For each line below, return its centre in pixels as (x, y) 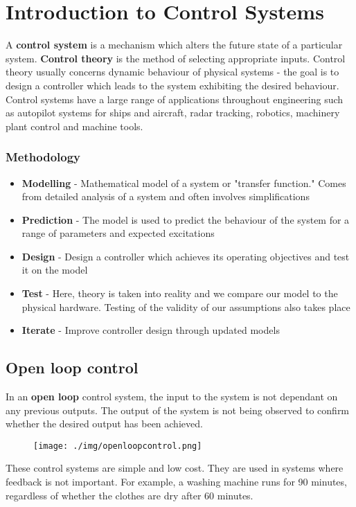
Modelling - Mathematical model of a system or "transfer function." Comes (184, 183)
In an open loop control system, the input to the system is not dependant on (172, 397)
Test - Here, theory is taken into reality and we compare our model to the (180, 293)
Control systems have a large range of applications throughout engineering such (175, 99)
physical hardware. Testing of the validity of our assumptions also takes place (186, 306)
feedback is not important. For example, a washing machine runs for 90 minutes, (176, 482)
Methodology (43, 157)
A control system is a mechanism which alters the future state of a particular (174, 45)
